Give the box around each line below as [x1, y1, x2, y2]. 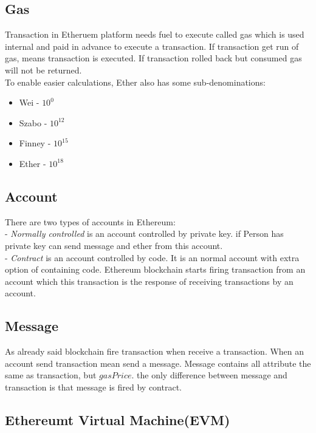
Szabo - [19, 116, 47, 129]
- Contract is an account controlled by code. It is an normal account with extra [5, 251, 300, 264]
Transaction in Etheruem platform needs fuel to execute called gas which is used [5, 28, 304, 41]
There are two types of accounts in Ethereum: [5, 215, 176, 228]
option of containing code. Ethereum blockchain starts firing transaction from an [5, 263, 306, 276]
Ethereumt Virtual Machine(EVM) [5, 410, 230, 429]
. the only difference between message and [131, 369, 287, 381]
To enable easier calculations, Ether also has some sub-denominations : [5, 75, 266, 88]
